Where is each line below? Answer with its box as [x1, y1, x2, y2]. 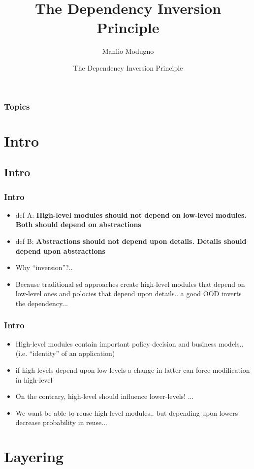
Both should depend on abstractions [15, 219, 141, 230]
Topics [4, 100, 30, 112]
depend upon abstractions [15, 245, 105, 256]
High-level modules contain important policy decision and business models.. [15, 338, 244, 349]
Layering [4, 446, 64, 467]
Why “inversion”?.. [15, 262, 73, 273]
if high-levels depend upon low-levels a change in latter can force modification [15, 364, 250, 375]
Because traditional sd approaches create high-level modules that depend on [15, 278, 245, 289]
